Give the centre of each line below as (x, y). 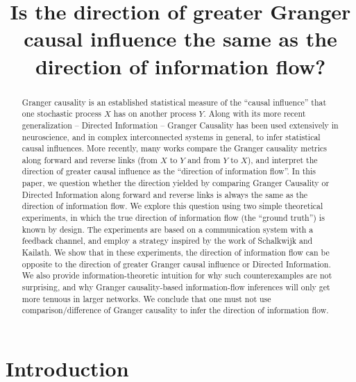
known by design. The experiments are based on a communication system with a (168, 229)
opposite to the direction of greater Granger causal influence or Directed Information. (176, 264)
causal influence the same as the (180, 39)
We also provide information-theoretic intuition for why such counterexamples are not (177, 275)
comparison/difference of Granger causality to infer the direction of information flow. (175, 310)
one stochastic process (62, 114)
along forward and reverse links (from (90, 159)
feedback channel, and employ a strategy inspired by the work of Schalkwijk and (167, 241)
